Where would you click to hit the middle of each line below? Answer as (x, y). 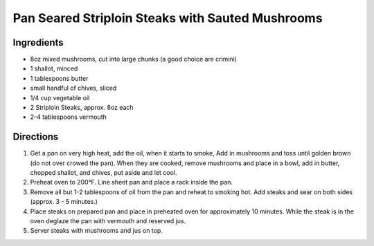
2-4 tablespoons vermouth (68, 117)
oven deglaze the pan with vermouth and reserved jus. (108, 221)
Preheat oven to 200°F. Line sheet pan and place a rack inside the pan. (132, 182)
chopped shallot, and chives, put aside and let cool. (104, 173)
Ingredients (38, 42)
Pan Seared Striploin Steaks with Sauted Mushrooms (168, 18)
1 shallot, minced (54, 68)
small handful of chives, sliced (73, 88)
